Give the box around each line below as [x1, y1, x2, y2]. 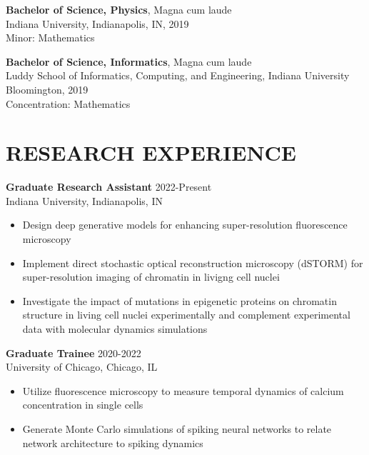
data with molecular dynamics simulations [22, 321, 208, 336]
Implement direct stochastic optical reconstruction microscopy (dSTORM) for [22, 255, 363, 270]
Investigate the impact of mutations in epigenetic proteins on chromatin [22, 293, 337, 308]
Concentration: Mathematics [6, 96, 131, 111]
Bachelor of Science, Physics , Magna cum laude [6, 2, 232, 16]
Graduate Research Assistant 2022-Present [6, 179, 212, 194]
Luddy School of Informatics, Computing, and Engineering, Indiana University [6, 68, 350, 83]
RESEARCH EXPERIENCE [6, 138, 297, 167]
